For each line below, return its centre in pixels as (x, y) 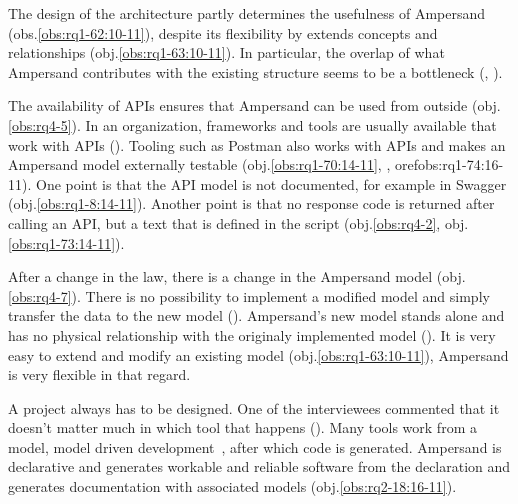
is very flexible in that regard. (99, 374)
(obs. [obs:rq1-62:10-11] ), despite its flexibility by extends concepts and (223, 32)
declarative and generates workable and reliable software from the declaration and (259, 466)
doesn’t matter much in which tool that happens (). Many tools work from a (242, 427)
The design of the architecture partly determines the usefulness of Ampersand (247, 13)
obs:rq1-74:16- (460, 164)
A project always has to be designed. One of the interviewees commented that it (254, 407)
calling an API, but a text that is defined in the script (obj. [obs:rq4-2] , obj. (238, 222)
